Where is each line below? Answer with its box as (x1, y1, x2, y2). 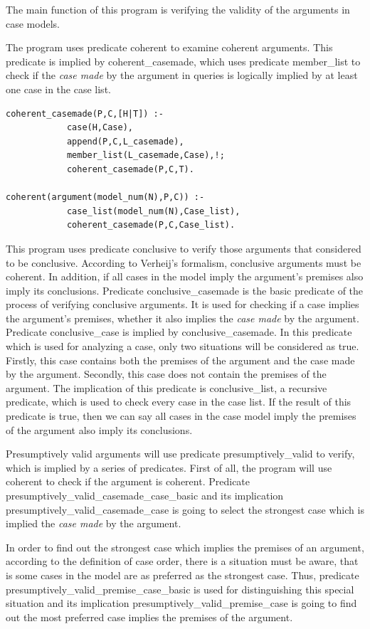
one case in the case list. (6, 81, 111, 96)
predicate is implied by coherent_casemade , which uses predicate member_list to (6, 53, 361, 68)
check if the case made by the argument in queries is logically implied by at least (6, 68, 358, 83)
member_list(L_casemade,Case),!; (66, 150, 225, 161)
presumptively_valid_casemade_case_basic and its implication (6, 488, 284, 502)
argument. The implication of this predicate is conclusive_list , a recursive (6, 380, 327, 395)
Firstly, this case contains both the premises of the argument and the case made (6, 352, 355, 367)
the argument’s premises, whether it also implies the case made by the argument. (6, 310, 359, 325)
